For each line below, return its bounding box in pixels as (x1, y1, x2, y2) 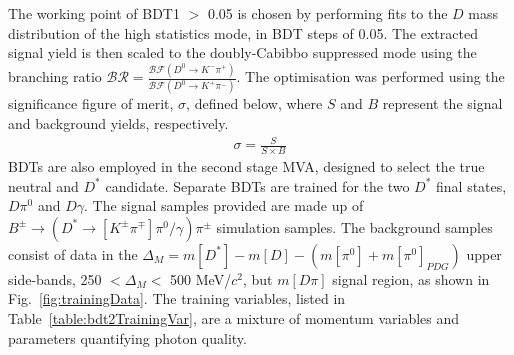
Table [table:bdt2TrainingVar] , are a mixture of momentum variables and (8, 307, 460, 328)
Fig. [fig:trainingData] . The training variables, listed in (8, 288, 346, 309)
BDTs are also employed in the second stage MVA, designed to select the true (8, 155, 485, 176)
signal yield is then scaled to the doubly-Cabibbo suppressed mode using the (8, 42, 477, 63)
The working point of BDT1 (8, 3, 180, 23)
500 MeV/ (170, 268, 232, 289)
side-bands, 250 (8, 268, 102, 289)
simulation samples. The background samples (216, 216, 493, 237)
